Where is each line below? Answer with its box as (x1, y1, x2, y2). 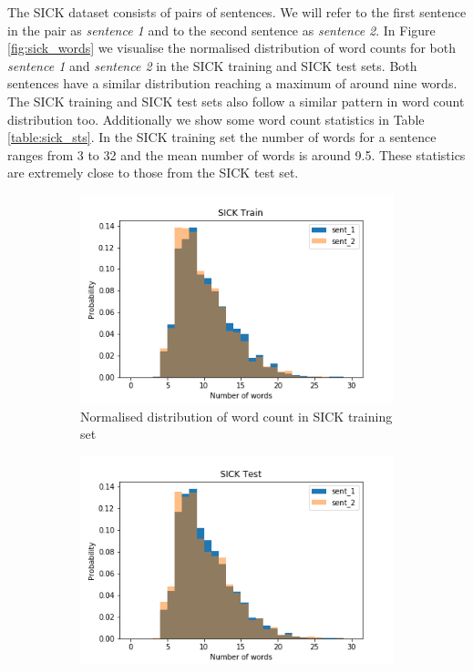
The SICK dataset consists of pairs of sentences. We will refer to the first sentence (7, 3, 467, 21)
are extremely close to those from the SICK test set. (7, 163, 299, 182)
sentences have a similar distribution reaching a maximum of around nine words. (7, 74, 458, 93)
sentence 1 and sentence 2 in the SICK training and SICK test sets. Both (7, 56, 417, 75)
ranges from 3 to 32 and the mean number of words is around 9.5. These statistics (7, 145, 466, 164)
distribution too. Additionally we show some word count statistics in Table (7, 109, 425, 128)
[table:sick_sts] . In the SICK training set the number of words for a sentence (7, 127, 437, 147)
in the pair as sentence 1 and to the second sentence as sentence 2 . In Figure (7, 20, 436, 39)
